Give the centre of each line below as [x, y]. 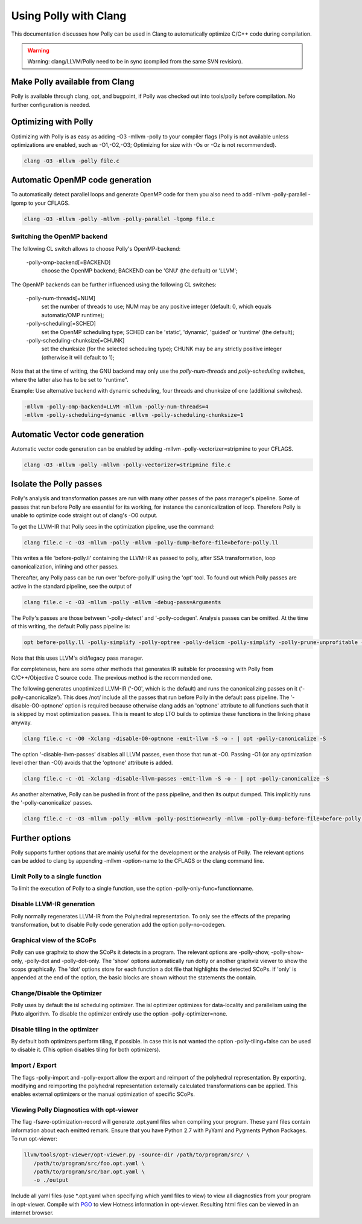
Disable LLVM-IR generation [53, 904]
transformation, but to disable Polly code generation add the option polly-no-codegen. [119, 924]
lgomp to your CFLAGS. [40, 203]
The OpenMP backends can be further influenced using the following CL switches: [114, 285]
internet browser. [32, 1213]
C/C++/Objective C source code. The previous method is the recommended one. [112, 677]
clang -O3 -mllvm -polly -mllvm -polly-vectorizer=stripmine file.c [127, 465]
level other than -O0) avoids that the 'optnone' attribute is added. [92, 763]
